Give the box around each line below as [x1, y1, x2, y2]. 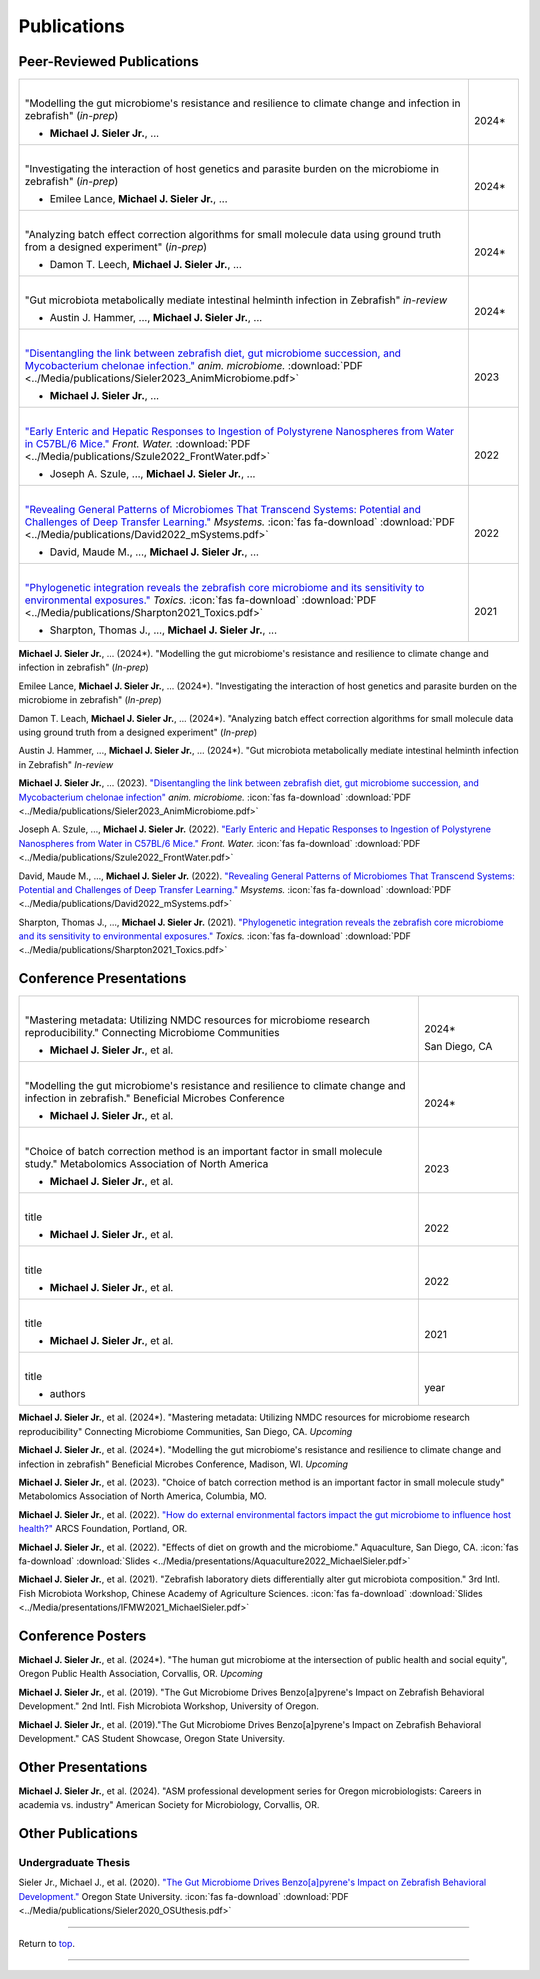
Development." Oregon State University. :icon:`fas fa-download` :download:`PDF [18, 1890, 349, 1902]
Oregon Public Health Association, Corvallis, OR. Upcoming [18, 1668, 264, 1680]
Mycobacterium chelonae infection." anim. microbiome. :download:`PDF [24, 359, 364, 373]
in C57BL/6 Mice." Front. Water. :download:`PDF [24, 437, 251, 451]
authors [49, 1387, 86, 1401]
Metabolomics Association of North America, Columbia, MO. [18, 1490, 267, 1502]
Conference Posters [18, 1627, 147, 1644]
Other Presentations [18, 1758, 148, 1775]
